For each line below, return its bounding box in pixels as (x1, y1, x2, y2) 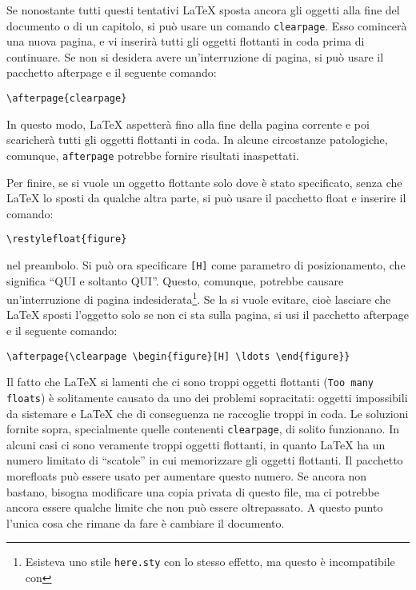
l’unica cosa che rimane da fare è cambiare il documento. (6, 514, 285, 531)
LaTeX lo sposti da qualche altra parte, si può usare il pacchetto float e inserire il (6, 189, 406, 206)
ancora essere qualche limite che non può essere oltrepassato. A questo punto (6, 499, 383, 516)
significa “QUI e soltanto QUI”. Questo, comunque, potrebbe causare (6, 272, 344, 289)
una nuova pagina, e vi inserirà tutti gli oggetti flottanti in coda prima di (6, 33, 365, 50)
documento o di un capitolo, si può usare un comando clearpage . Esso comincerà (6, 17, 407, 34)
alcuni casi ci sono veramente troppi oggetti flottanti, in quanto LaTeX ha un (6, 436, 386, 452)
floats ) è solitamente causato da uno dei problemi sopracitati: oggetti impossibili (6, 389, 408, 405)
